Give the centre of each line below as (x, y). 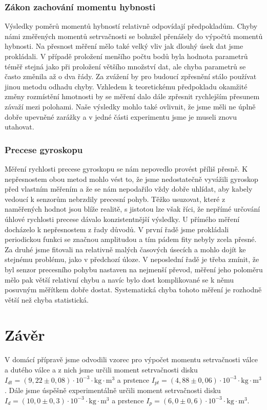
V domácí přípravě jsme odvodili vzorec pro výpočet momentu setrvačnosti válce (131, 359)
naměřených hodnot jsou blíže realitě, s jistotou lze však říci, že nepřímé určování (132, 209)
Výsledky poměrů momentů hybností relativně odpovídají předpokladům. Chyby (131, 26)
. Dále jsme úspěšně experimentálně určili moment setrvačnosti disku (113, 390)
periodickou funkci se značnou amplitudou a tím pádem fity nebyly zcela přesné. (131, 239)
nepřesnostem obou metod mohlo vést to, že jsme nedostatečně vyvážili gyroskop (131, 179)
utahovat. (19, 127)
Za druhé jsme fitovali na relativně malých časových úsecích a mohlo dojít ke (125, 249)
